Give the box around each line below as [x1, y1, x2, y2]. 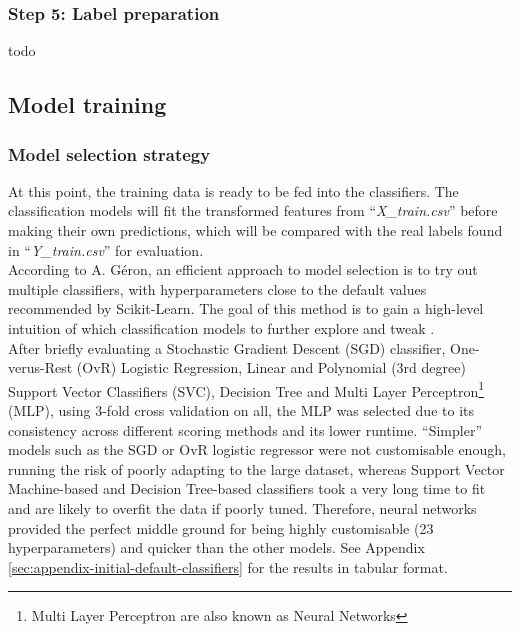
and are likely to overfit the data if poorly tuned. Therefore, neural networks [8, 497, 477, 518]
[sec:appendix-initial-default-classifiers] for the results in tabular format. [8, 556, 448, 577]
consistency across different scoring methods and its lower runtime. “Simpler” [8, 419, 483, 440]
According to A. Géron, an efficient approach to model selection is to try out [8, 259, 478, 280]
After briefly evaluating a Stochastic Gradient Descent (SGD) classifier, [8, 337, 446, 358]
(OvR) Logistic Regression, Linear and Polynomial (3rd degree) [76, 357, 466, 378]
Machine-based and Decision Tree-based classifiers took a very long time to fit [8, 478, 486, 499]
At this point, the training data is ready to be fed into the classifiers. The [8, 180, 459, 201]
